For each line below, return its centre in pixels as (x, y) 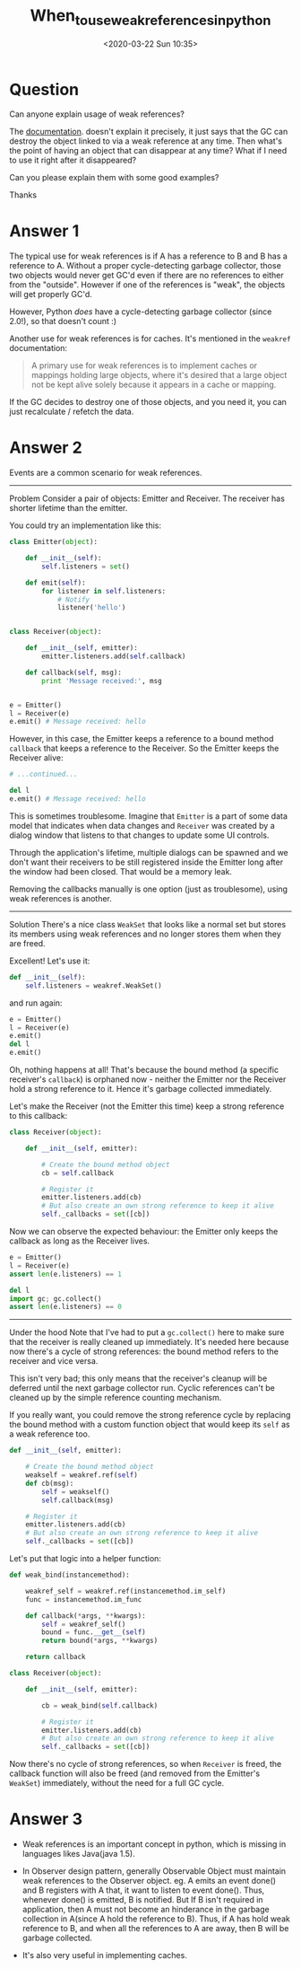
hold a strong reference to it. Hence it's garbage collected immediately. (141, 1089)
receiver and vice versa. (54, 1361)
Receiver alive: (36, 758)
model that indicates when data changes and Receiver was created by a (142, 825)
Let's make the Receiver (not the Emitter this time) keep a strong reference (147, 1106)
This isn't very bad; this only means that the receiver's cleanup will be (138, 1378)
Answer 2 (46, 448)
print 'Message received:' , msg (102, 681)
